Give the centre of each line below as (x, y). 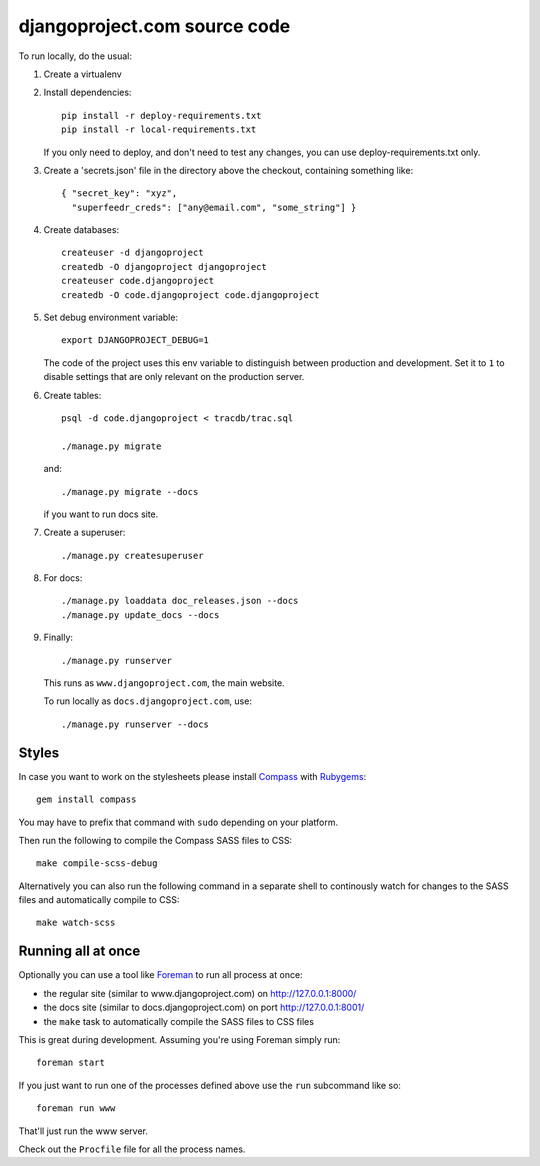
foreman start (70, 1063)
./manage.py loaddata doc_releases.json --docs (180, 601)
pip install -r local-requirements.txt (159, 129)
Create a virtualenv (82, 74)
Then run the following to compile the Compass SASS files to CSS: (155, 840)
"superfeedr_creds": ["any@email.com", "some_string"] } (214, 207)
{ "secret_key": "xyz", (119, 193)
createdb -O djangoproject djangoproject (164, 266)
